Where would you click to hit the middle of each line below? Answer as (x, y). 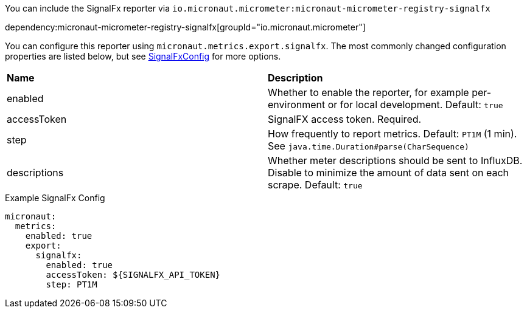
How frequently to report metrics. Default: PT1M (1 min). (393, 134)
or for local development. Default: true (415, 105)
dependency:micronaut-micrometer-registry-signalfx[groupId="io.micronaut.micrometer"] (185, 27)
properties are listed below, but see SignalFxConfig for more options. (143, 56)
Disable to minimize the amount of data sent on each (388, 173)
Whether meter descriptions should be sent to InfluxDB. (395, 160)
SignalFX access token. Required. (345, 119)
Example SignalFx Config (55, 198)
